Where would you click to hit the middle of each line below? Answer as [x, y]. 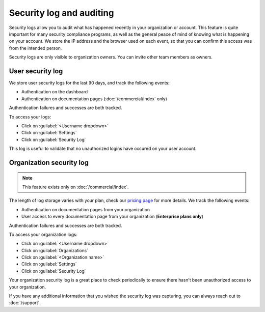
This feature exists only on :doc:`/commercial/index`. [76, 187]
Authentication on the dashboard [55, 92]
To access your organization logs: [43, 234]
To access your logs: [30, 117]
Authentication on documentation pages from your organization [86, 209]
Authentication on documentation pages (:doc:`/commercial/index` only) [94, 99]
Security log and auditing [62, 13]
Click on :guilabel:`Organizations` [55, 250]
